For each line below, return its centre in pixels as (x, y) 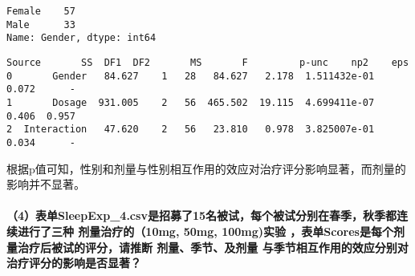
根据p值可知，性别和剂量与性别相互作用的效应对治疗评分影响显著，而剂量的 (206, 168)
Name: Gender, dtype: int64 (81, 38)
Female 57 (41, 11)
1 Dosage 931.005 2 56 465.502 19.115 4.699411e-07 (191, 102)
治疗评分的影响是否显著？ (74, 263)
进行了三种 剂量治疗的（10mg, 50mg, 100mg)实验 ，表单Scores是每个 (205, 231)
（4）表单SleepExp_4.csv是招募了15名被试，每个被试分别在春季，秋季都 (201, 215)
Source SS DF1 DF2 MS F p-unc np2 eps (208, 62)
